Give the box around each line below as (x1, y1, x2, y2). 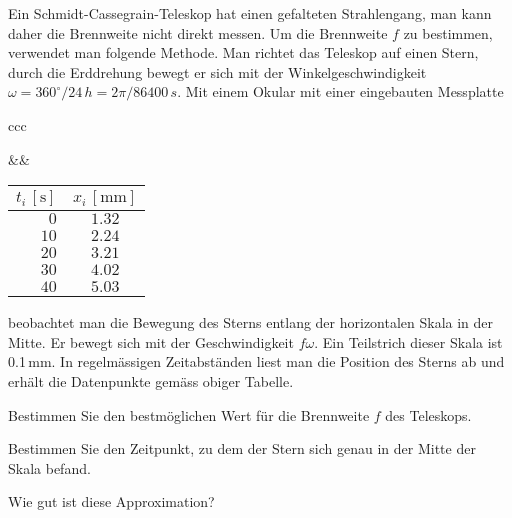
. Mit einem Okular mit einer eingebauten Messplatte (177, 81, 504, 102)
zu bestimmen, (403, 22, 493, 43)
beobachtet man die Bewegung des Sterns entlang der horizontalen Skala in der (8, 312, 494, 333)
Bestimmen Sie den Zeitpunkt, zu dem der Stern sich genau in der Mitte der (8, 438, 476, 459)
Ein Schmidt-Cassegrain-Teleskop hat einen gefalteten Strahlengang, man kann (8, 3, 492, 23)
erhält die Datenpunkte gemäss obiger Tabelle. (8, 370, 294, 391)
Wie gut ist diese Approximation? (8, 491, 215, 512)
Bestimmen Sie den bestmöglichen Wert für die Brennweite (8, 404, 370, 425)
